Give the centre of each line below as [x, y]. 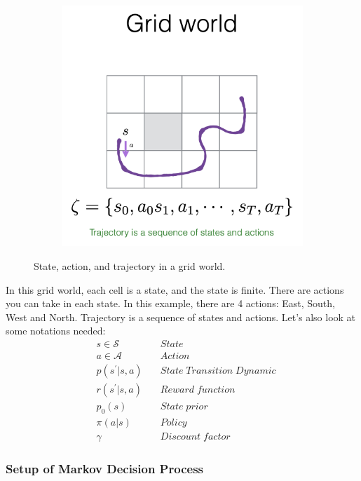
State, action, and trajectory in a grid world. [130, 265]
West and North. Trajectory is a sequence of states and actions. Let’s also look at [181, 317]
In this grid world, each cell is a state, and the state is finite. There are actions [175, 289]
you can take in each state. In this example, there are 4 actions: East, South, [170, 303]
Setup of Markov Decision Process [105, 468]
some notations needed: [56, 331]
